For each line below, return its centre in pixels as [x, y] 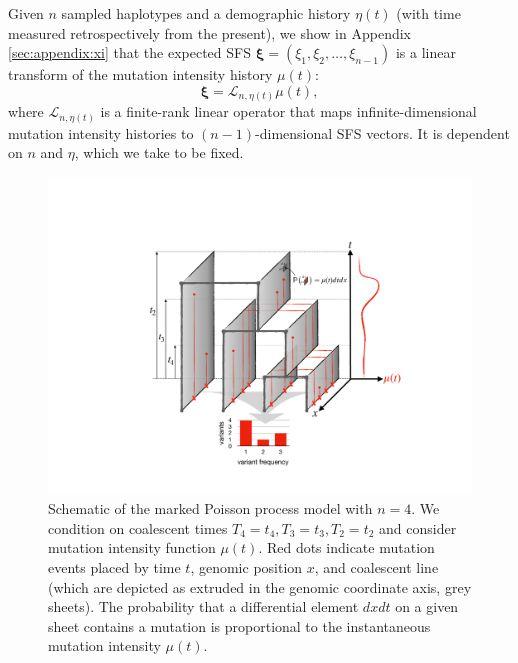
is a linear [425, 52]
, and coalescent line [376, 566]
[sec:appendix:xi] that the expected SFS [129, 52]
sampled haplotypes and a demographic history [206, 13]
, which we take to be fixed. [159, 152]
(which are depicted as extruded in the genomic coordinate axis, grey [260, 586]
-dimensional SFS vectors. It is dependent [382, 132]
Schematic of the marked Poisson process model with [210, 508]
